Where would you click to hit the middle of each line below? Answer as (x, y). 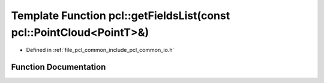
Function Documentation (58, 67)
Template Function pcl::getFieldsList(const (121, 16)
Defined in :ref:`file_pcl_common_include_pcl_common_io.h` (100, 50)
